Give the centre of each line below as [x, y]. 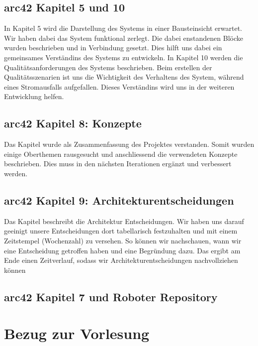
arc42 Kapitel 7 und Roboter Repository [111, 296]
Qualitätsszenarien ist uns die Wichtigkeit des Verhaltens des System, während [124, 77]
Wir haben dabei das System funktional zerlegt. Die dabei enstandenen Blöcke [124, 38]
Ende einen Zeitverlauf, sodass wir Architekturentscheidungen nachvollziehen [121, 260]
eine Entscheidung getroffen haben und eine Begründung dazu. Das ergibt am [122, 250]
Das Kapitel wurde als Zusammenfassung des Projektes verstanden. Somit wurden [129, 144]
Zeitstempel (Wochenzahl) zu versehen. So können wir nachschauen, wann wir [123, 240]
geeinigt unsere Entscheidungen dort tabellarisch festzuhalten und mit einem [121, 231]
